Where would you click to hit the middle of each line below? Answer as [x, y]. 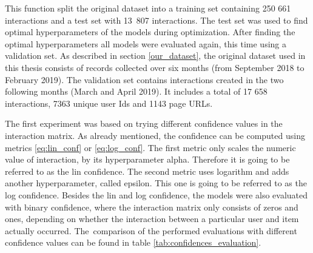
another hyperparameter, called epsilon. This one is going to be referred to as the [156, 183]
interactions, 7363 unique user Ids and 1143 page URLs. [109, 103]
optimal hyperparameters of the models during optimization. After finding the [150, 32]
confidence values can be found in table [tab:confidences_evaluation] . [133, 242]
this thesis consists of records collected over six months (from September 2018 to [155, 67]
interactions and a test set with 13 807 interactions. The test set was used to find [156, 20]
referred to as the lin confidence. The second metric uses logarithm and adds [147, 171]
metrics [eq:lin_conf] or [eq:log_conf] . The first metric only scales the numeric [150, 147]
